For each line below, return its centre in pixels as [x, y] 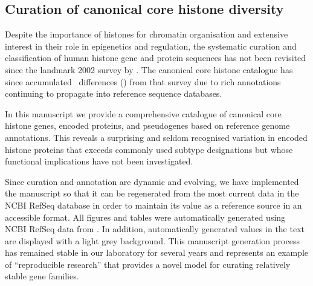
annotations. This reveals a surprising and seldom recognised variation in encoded [156, 137]
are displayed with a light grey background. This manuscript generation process [152, 240]
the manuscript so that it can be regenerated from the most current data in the [152, 193]
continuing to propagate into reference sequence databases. [114, 93]
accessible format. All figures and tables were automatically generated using [145, 217]
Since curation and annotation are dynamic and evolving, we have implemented [152, 181]
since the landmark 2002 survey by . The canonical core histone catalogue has [149, 69]
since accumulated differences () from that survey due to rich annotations [143, 81]
